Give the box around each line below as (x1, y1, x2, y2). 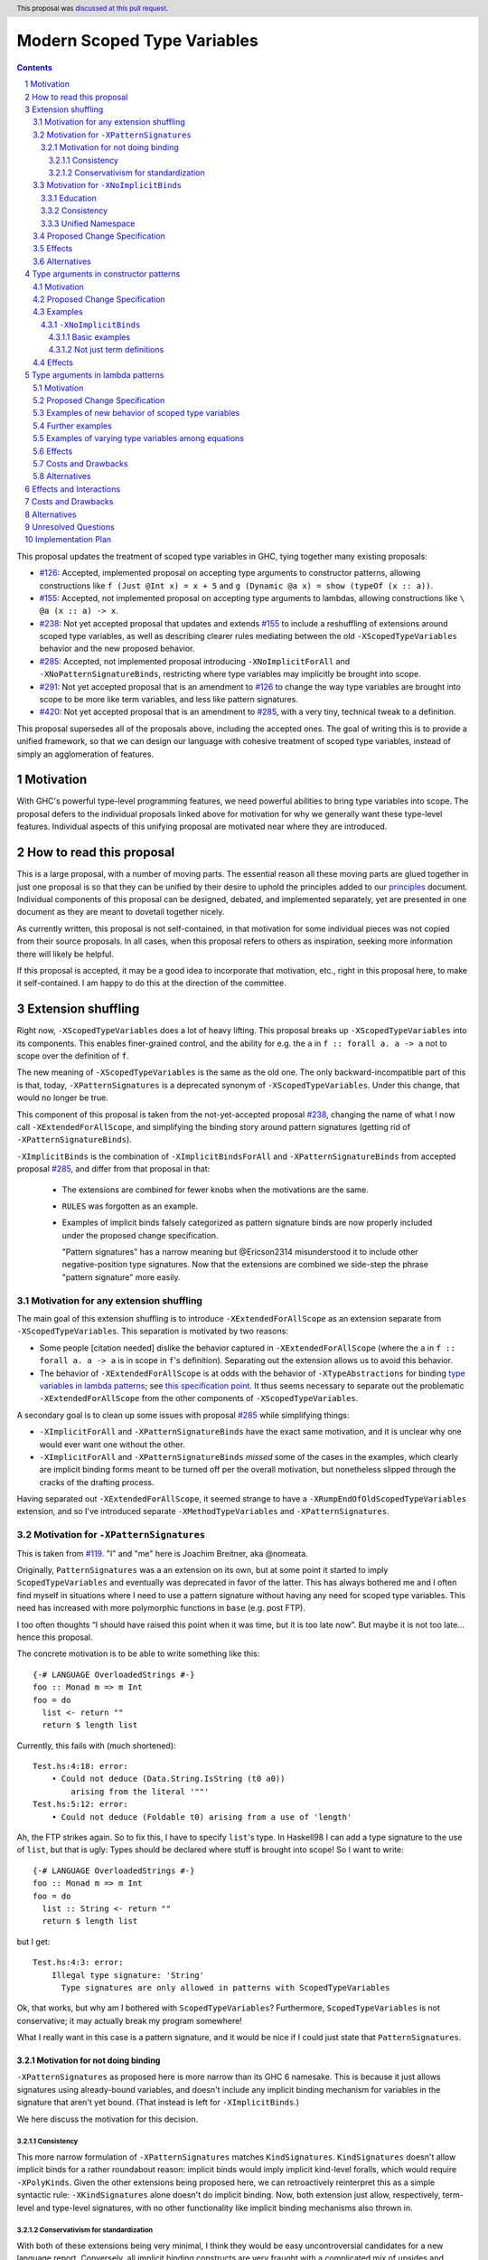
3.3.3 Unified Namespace (41, 218, 136, 229)
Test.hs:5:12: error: (33, 1799, 128, 1810)
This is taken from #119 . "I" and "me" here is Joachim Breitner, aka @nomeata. (16, 1548, 309, 1558)
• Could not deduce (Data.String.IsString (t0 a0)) (51, 1774, 286, 1784)
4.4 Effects (33, 357, 74, 368)
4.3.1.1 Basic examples (48, 332, 131, 343)
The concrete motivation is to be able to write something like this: (16, 1648, 260, 1659)
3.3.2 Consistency (41, 205, 108, 216)
